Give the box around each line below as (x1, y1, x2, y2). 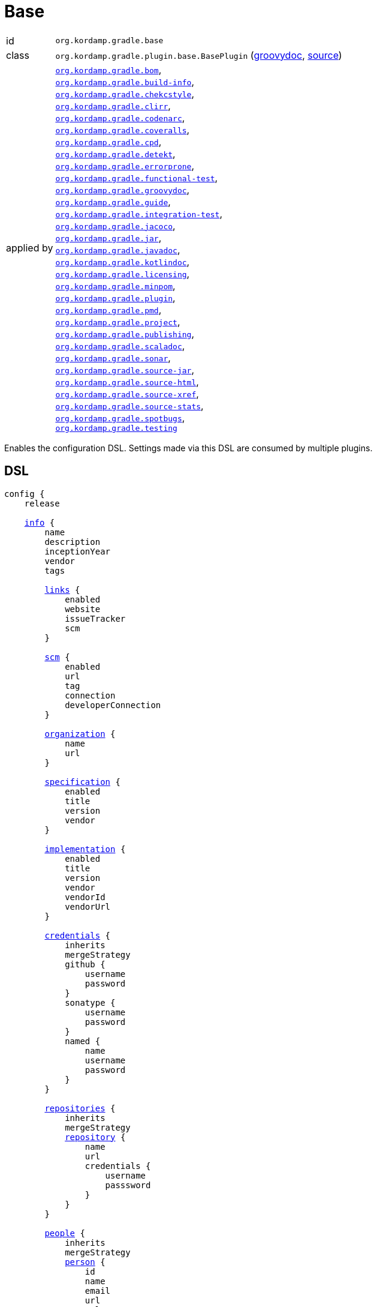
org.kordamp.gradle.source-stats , (55, 399, 204, 412)
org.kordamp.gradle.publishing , (55, 327, 195, 340)
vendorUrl (65, 901, 111, 912)
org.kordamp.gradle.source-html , (55, 375, 199, 388)
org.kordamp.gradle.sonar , (55, 351, 171, 364)
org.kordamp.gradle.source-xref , (55, 387, 199, 400)
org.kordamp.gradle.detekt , (55, 147, 176, 160)
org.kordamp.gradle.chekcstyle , (55, 87, 195, 100)
